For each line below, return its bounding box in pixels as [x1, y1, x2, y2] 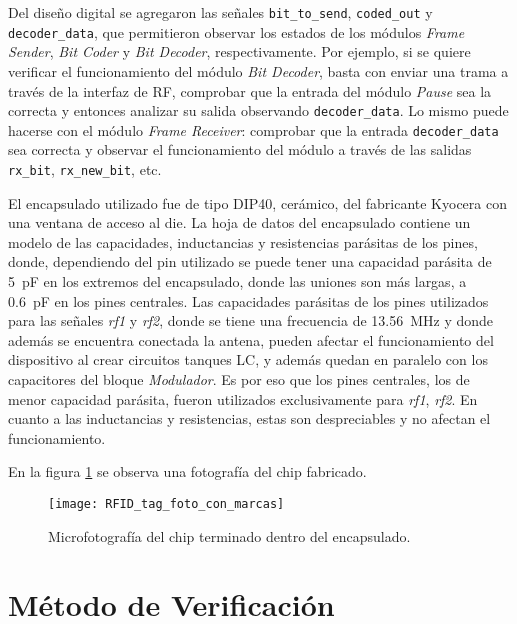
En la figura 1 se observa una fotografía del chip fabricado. [8, 461, 367, 482]
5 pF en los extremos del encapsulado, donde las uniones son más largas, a [8, 271, 467, 292]
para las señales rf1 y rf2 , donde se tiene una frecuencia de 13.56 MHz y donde [8, 310, 494, 331]
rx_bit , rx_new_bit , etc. [8, 159, 162, 179]
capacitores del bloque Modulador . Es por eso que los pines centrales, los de [8, 369, 470, 389]
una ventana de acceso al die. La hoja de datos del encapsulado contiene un [8, 212, 471, 233]
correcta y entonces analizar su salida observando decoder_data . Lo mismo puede [8, 100, 509, 121]
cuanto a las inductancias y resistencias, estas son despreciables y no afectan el [8, 408, 491, 429]
